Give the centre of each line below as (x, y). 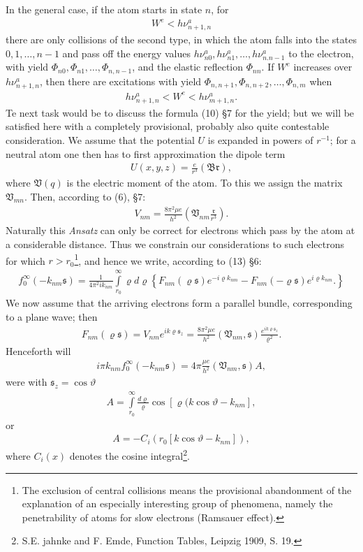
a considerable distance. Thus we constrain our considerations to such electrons (175, 244)
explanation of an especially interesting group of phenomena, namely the (177, 503)
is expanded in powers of (260, 139)
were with (27, 382)
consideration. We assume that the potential (100, 139)
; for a (343, 139)
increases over (323, 67)
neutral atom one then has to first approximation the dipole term (146, 153)
